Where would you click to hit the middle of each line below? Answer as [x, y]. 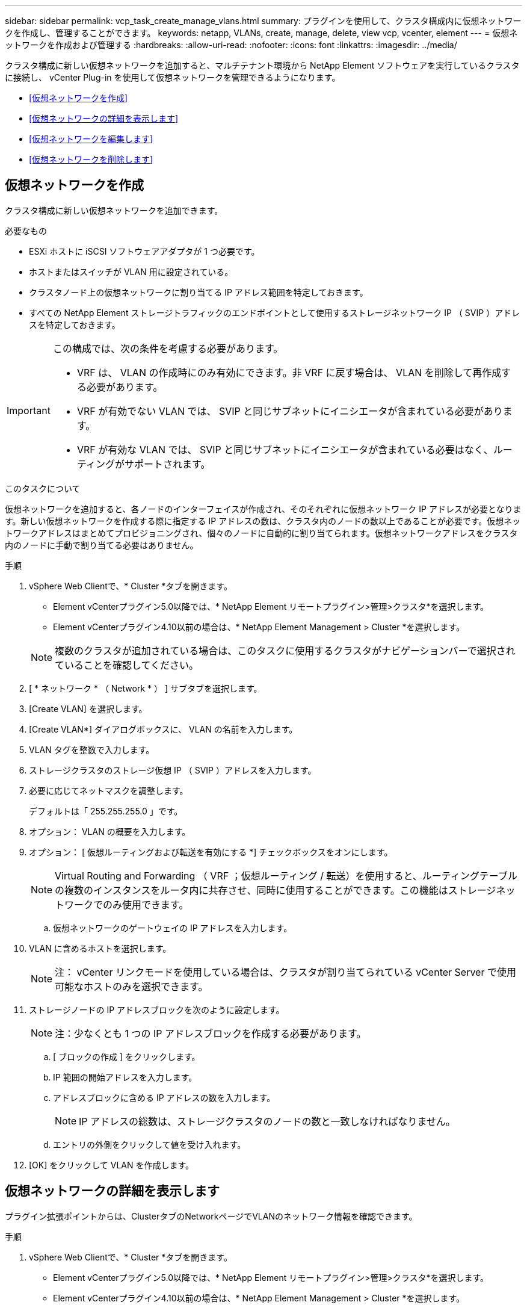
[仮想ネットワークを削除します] [91, 159]
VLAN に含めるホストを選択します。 [100, 948]
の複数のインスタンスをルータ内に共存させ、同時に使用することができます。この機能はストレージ [276, 890]
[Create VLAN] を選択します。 [88, 708]
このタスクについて [43, 488]
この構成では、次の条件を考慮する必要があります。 [168, 348]
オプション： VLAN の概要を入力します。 [110, 831]
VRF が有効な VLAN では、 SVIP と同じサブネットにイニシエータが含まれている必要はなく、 [285, 449]
